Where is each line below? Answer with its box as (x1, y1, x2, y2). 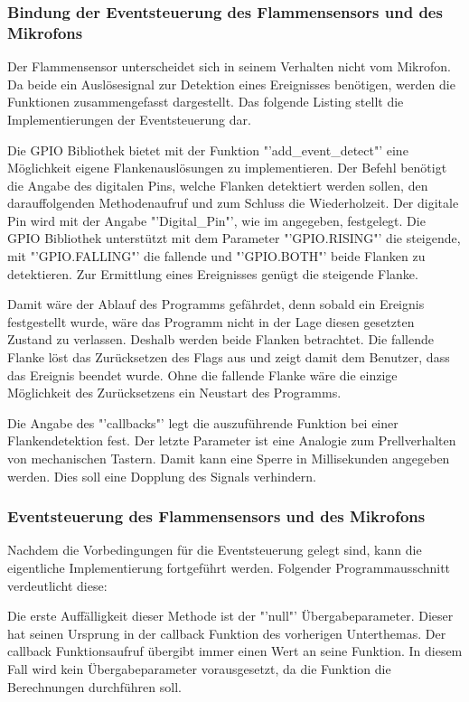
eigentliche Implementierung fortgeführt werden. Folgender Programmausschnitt (7, 558, 451, 577)
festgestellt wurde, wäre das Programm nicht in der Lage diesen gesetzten (7, 312, 415, 331)
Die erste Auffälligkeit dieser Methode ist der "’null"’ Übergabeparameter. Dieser (7, 606, 454, 625)
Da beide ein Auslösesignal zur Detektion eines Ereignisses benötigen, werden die (7, 74, 455, 93)
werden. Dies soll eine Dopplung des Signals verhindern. (7, 466, 316, 485)
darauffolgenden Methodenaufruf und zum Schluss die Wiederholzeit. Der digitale (7, 193, 459, 212)
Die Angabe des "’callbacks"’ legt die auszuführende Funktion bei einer (7, 413, 399, 432)
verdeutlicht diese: (7, 576, 108, 594)
